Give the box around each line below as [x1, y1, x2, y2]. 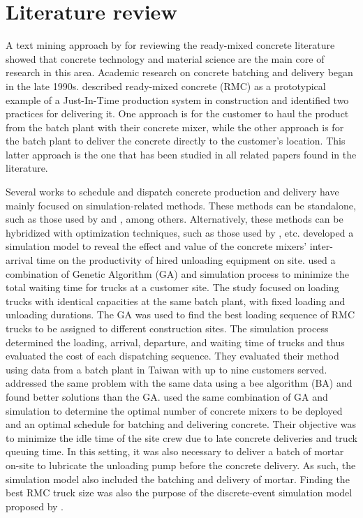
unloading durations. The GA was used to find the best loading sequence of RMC [6, 307, 355, 322]
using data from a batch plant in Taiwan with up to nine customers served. [6, 362, 327, 376]
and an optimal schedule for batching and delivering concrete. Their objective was [6, 417, 356, 431]
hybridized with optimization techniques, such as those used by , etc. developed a [6, 225, 354, 239]
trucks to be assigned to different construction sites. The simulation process [6, 321, 329, 335]
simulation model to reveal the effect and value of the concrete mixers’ [6, 239, 307, 253]
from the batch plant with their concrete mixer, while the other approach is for [6, 119, 344, 134]
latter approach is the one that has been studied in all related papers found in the [6, 147, 357, 161]
